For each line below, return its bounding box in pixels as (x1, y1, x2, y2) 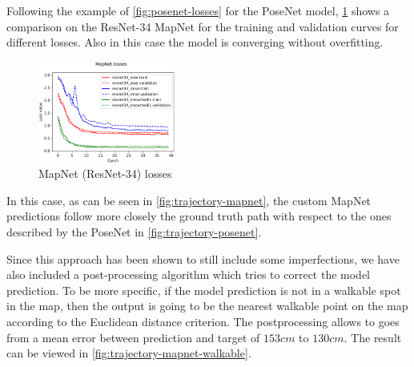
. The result (344, 329, 402, 345)
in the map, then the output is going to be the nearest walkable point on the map (6, 297, 408, 314)
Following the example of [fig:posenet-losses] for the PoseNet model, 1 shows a (6, 2, 390, 18)
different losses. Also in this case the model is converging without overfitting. (6, 34, 384, 50)
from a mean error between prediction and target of (6, 329, 260, 345)
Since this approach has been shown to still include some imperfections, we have (6, 250, 400, 267)
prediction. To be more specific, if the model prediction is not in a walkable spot (6, 281, 401, 298)
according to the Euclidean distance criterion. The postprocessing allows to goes (6, 313, 400, 329)
